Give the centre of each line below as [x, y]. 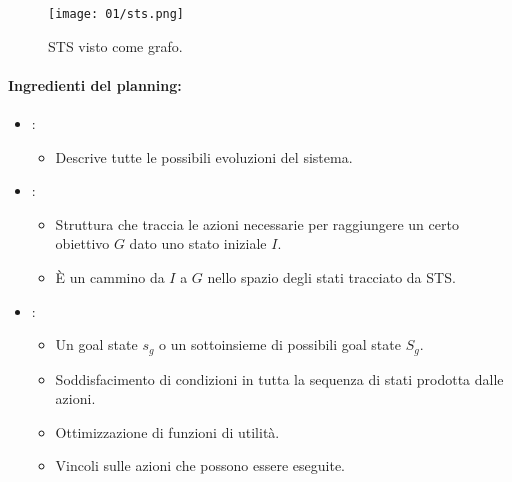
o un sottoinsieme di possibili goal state [280, 344]
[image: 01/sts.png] [116, 14]
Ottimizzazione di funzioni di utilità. [167, 431]
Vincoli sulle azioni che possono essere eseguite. [200, 465]
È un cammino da [110, 277]
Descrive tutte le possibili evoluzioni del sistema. [204, 156]
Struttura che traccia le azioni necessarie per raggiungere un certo [257, 223]
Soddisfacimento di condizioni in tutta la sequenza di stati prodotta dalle [279, 378]
